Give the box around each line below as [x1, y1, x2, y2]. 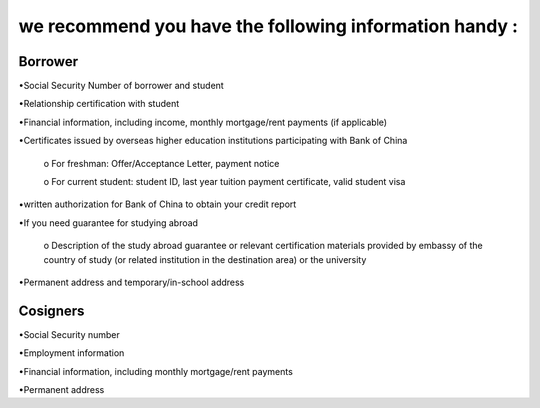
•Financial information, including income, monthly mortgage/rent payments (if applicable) [18, 116, 388, 128]
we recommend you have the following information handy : [18, 15, 519, 37]
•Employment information [18, 347, 125, 359]
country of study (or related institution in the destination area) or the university [43, 253, 367, 265]
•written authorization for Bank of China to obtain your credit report [18, 198, 297, 210]
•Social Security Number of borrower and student [18, 80, 224, 92]
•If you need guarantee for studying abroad [18, 216, 199, 229]
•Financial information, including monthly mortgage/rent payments [18, 365, 294, 377]
